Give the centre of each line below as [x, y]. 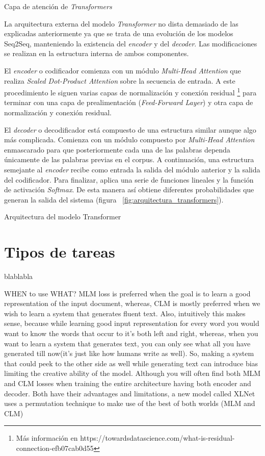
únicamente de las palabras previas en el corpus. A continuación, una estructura [129, 159]
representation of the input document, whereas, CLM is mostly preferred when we [132, 303]
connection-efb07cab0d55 [55, 448]
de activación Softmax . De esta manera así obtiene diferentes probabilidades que [129, 189]
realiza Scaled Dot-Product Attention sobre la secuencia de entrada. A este [120, 80]
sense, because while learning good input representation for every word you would [132, 323]
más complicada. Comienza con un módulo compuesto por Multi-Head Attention [129, 140]
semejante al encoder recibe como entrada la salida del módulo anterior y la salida [132, 169]
